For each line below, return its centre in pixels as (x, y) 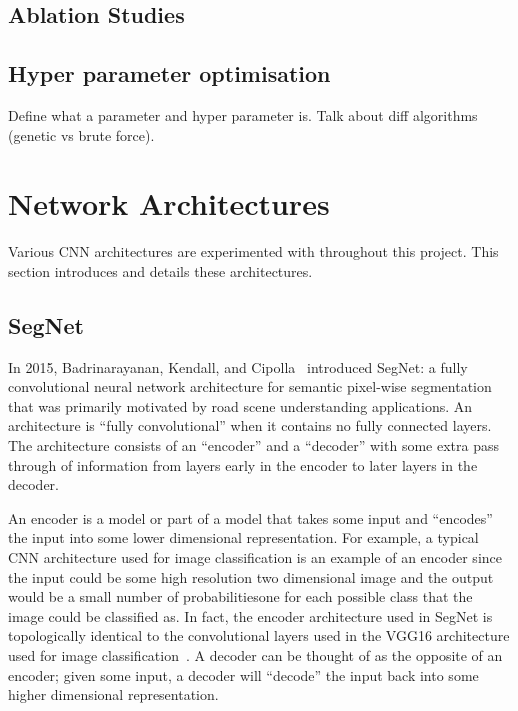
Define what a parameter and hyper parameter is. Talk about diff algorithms (243, 114)
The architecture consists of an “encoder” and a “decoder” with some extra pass (253, 445)
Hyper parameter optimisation (169, 73)
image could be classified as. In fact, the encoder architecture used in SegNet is (250, 615)
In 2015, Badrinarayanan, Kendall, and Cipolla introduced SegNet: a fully (238, 366)
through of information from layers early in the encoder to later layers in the (243, 464)
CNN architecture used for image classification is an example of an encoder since (255, 557)
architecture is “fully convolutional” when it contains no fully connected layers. (250, 425)
